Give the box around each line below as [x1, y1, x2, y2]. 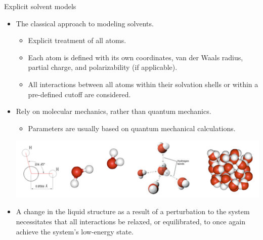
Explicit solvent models [4, 1, 76, 11]
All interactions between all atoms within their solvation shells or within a [28, 78, 258, 89]
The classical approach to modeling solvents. [16, 18, 154, 28]
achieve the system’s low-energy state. [16, 226, 134, 236]
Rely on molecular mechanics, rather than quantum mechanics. [16, 106, 211, 116]
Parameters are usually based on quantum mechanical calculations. [28, 123, 236, 133]
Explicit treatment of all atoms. [28, 35, 126, 46]
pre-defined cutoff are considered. [28, 89, 131, 99]
